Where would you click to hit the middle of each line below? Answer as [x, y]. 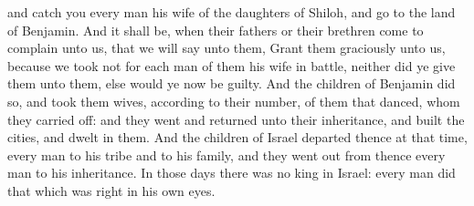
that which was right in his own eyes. [111, 190]
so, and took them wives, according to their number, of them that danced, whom [234, 101]
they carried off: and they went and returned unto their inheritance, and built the [236, 119]
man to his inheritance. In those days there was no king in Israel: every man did [232, 173]
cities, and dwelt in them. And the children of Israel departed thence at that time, [237, 137]
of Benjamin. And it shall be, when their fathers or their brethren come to [216, 30]
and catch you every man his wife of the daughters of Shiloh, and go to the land [232, 12]
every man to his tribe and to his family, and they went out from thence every [226, 154]
